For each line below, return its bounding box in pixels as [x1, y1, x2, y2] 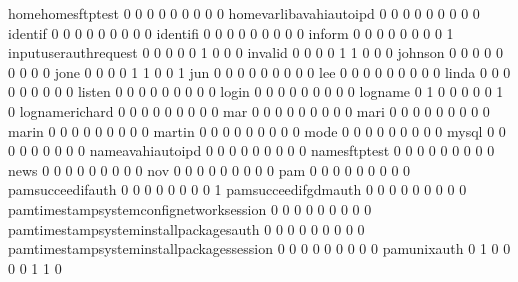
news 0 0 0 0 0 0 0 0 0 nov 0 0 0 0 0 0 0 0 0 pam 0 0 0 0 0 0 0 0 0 [8, 159, 411, 180]
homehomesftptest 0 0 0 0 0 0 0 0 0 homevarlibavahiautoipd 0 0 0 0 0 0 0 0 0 [8, 3, 480, 23]
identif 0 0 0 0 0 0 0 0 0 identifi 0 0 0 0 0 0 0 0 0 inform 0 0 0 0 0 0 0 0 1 [8, 22, 454, 43]
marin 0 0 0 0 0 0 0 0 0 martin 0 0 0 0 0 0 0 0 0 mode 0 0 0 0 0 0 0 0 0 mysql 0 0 [8, 120, 506, 141]
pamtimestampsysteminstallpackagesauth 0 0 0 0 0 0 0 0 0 [8, 218, 365, 239]
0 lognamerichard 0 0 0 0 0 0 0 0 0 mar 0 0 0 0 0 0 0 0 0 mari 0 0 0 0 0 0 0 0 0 [8, 100, 490, 121]
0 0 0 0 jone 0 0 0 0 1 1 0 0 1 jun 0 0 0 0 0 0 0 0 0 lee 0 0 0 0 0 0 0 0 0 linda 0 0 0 [8, 61, 511, 82]
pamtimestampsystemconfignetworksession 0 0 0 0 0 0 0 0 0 [8, 198, 372, 219]
